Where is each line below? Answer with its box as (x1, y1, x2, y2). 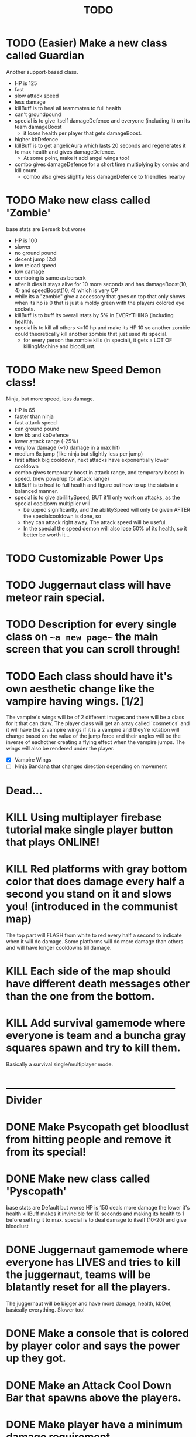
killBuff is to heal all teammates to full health (14, 104, 121, 111)
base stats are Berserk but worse (6, 225, 86, 232)
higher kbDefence (14, 135, 59, 142)
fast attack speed (14, 419, 57, 426)
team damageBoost (14, 123, 62, 130)
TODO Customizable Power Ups (6, 552, 164, 565)
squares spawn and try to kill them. (6, 1041, 181, 1055)
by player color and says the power (6, 1339, 180, 1353)
